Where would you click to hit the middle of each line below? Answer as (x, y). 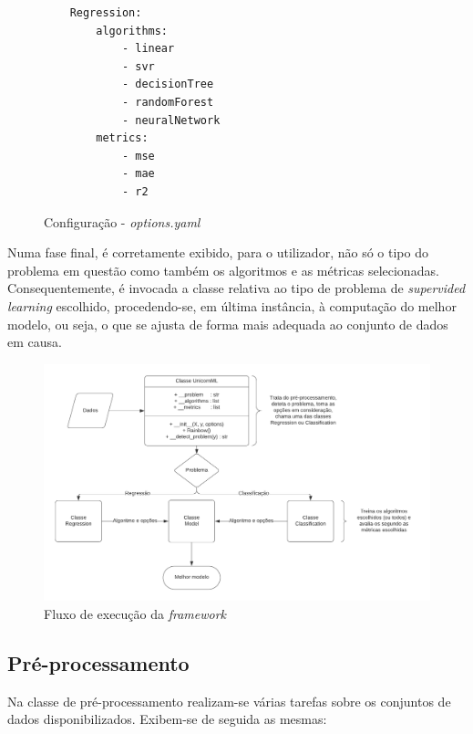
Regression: (106, 13)
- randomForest (168, 102)
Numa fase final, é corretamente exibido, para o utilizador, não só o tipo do (218, 252)
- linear (148, 49)
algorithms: (132, 31)
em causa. (35, 342)
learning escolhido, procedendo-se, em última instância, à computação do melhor (232, 305)
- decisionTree (168, 84)
